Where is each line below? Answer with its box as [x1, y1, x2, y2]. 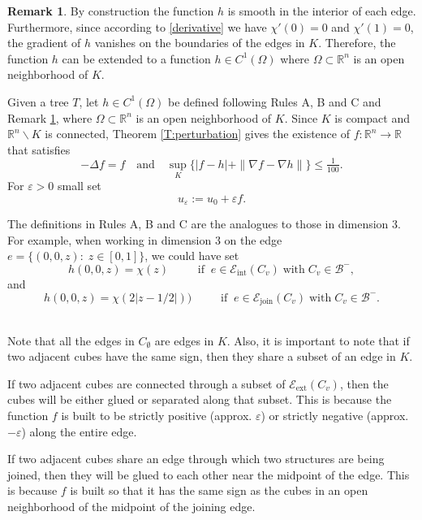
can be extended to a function [62, 50, 211, 67]
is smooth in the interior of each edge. [227, 2, 416, 19]
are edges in [154, 331, 214, 349]
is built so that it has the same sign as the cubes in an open [70, 482, 368, 499]
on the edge [224, 231, 282, 248]
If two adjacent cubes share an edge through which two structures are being [7, 450, 385, 467]
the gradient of [7, 34, 81, 51]
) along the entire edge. [21, 422, 137, 440]
